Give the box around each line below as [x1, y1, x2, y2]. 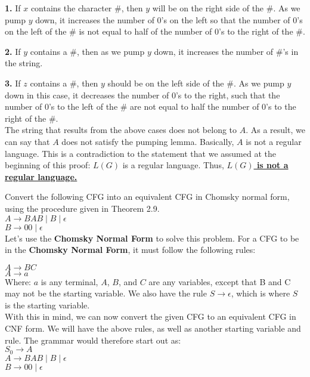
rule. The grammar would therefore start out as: [5, 333, 181, 346]
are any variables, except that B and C [148, 275, 291, 288]
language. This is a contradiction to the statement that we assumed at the [5, 147, 276, 159]
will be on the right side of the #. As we [152, 2, 300, 14]
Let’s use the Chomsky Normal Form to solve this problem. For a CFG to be [5, 231, 299, 244]
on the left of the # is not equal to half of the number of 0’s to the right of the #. [5, 25, 305, 38]
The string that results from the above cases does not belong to [5, 123, 237, 136]
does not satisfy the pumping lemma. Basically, [61, 135, 234, 147]
